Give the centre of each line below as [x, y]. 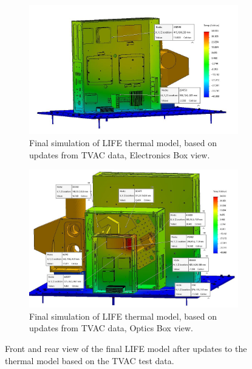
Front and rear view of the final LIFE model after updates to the [126, 348]
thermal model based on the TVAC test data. [90, 360]
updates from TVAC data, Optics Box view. [111, 328]
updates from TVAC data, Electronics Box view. [120, 154]
